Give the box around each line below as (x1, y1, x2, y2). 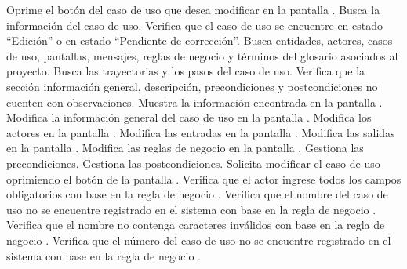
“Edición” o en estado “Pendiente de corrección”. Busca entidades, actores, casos (6, 32, 393, 49)
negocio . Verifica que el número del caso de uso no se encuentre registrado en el (6, 231, 391, 248)
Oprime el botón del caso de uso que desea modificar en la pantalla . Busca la (6, 2, 380, 17)
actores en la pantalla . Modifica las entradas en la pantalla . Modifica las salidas (6, 124, 395, 140)
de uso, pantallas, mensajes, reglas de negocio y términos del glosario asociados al (6, 47, 398, 64)
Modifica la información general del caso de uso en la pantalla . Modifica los (6, 109, 372, 125)
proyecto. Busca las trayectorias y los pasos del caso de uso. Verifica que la (6, 63, 365, 79)
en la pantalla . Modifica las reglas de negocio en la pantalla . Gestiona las (6, 140, 364, 156)
